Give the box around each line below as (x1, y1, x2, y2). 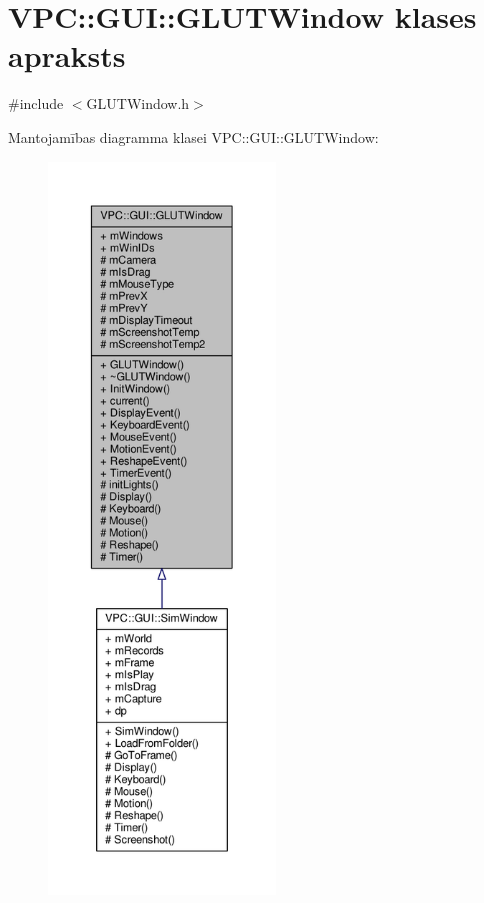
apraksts (8, 35, 126, 76)
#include (8, 93, 64, 114)
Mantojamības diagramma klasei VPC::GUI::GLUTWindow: (8, 126, 379, 147)
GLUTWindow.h (86, 93, 190, 114)
